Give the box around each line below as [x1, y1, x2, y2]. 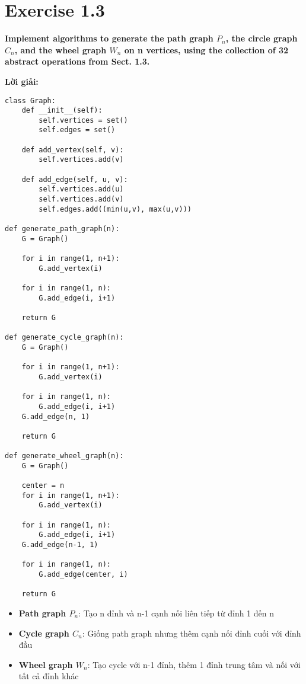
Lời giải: [5, 75, 39, 87]
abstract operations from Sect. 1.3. [5, 55, 150, 68]
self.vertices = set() [39, 116, 128, 124]
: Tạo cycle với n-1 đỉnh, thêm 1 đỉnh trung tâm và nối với [87, 658, 301, 670]
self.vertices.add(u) [39, 185, 124, 194]
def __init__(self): [21, 106, 103, 115]
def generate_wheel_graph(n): [5, 452, 124, 461]
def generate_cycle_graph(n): [5, 333, 124, 342]
